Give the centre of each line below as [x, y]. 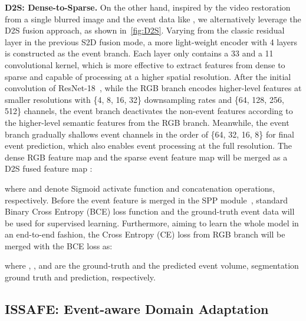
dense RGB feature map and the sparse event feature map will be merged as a [146, 157]
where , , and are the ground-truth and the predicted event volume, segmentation [152, 265]
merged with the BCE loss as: [59, 245]
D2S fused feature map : [49, 168]
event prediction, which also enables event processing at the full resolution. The [148, 146]
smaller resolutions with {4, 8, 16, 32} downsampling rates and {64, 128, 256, [144, 99]
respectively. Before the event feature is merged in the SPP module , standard [147, 200]
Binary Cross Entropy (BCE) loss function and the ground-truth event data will [150, 211]
